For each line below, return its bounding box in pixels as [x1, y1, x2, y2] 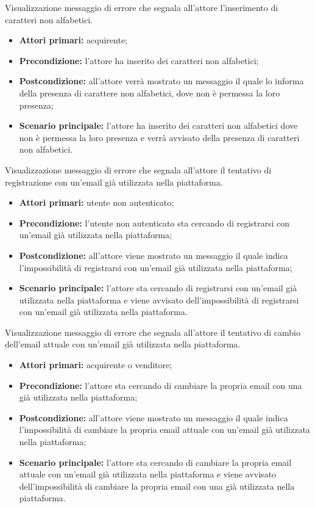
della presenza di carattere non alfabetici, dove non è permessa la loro [19, 86, 280, 99]
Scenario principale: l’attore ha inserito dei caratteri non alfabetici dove [19, 119, 298, 132]
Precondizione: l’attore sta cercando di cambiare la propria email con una [19, 379, 302, 391]
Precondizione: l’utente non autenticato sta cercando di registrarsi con [19, 216, 290, 229]
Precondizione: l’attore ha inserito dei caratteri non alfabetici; [19, 54, 259, 67]
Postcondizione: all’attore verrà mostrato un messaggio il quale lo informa [19, 74, 304, 87]
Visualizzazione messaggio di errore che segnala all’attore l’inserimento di [5, 1, 278, 13]
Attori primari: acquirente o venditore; [19, 358, 172, 371]
